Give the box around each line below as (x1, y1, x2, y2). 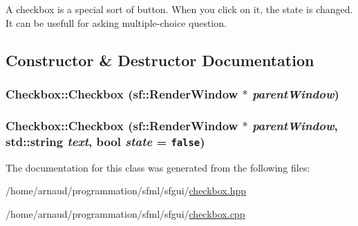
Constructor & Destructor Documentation (6, 49, 314, 70)
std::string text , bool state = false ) (6, 132, 205, 150)
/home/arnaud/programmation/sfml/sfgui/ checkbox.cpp (6, 206, 245, 220)
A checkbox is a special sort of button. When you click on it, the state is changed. (6, 2, 353, 16)
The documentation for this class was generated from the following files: (6, 160, 310, 174)
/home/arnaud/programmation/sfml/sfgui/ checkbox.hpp (6, 183, 247, 198)
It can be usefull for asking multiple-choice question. (6, 15, 227, 30)
